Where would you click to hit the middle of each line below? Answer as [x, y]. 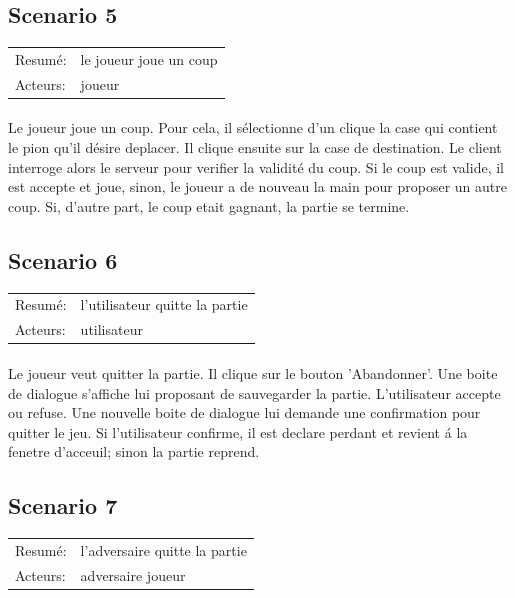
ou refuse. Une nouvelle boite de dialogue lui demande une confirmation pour [244, 412]
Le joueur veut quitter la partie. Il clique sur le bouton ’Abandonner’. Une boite [253, 372]
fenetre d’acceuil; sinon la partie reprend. [134, 451]
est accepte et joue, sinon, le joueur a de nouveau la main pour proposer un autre [257, 186]
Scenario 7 [63, 505]
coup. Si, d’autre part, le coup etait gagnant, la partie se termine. [209, 205]
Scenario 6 [63, 259]
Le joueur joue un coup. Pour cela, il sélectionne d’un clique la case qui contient [253, 127]
